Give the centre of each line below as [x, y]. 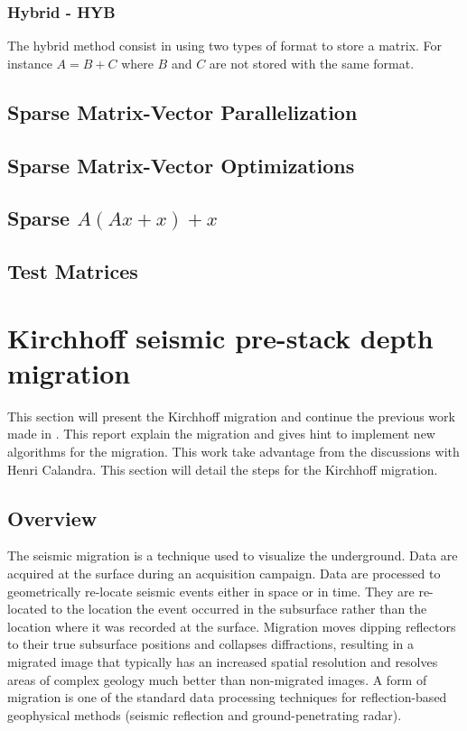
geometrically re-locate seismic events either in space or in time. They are [211, 591]
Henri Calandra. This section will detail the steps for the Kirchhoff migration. [223, 469]
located [27, 609]
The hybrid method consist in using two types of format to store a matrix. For [225, 46]
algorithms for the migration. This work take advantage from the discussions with [233, 452]
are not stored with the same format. [312, 63]
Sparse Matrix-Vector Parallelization [182, 111]
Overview [52, 518]
